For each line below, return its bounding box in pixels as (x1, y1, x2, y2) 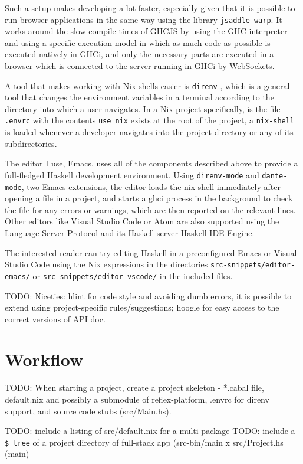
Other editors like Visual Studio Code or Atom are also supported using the (5, 215, 279, 227)
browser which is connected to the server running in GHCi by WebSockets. (5, 60, 275, 72)
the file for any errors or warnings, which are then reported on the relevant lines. (5, 203, 296, 215)
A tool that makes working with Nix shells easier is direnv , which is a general (5, 79, 290, 92)
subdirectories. (5, 137, 57, 149)
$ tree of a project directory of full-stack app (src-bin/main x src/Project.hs (5, 436, 284, 448)
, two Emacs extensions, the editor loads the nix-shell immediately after (21, 180, 281, 192)
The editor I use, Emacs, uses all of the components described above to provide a (5, 157, 298, 169)
